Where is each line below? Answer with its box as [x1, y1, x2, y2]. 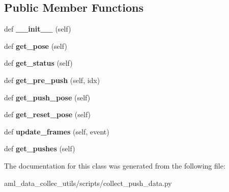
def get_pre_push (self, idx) [4, 74, 100, 85]
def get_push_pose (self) [4, 92, 91, 102]
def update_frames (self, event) [4, 126, 109, 136]
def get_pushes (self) [4, 143, 75, 154]
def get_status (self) [4, 58, 73, 68]
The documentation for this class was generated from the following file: [4, 160, 225, 171]
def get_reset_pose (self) [4, 109, 91, 120]
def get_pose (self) [4, 40, 67, 51]
